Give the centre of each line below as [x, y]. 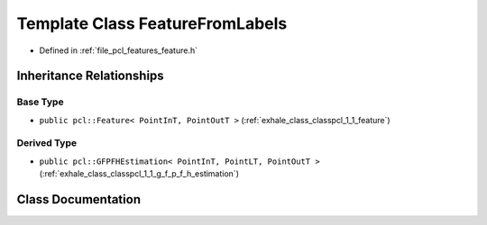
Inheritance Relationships [90, 76]
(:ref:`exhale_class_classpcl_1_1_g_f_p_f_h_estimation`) [139, 174]
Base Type [40, 102]
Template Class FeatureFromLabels [152, 23]
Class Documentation [79, 199]
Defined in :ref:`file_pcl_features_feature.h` [119, 50]
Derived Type [46, 143]
